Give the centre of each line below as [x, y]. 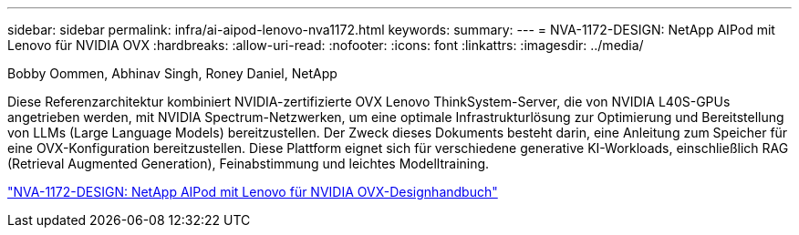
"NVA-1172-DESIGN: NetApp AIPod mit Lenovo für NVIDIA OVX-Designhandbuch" [253, 192]
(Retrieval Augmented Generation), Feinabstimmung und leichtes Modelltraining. [249, 163]
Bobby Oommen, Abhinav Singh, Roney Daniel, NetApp [172, 73]
